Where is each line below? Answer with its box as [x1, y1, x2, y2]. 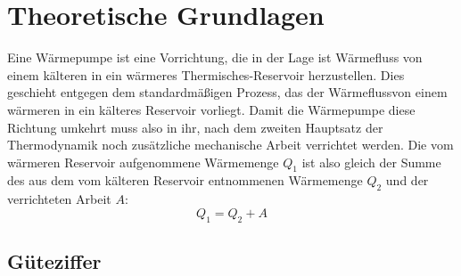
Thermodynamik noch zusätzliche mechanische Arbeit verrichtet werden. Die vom [7, 135, 454, 154]
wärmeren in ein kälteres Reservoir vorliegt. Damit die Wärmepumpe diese [7, 100, 416, 118]
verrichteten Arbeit [7, 190, 111, 208]
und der [385, 171, 429, 190]
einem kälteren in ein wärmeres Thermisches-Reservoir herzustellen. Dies [7, 65, 405, 84]
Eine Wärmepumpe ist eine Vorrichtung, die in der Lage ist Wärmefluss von [7, 48, 423, 67]
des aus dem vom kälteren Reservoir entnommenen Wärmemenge [7, 171, 363, 190]
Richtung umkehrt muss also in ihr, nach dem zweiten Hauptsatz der [7, 118, 383, 136]
